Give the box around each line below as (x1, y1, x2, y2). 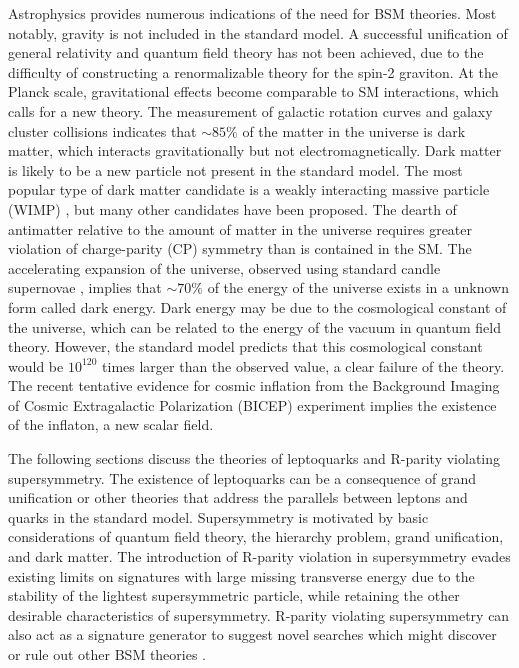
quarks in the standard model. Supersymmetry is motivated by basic (8, 506, 429, 527)
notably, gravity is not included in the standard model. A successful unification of (8, 22, 508, 43)
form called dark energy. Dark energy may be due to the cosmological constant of (8, 296, 507, 317)
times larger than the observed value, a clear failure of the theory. (102, 355, 505, 376)
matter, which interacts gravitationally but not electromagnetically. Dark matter (8, 140, 502, 161)
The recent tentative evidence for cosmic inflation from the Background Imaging (8, 375, 500, 396)
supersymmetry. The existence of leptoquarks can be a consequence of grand (8, 467, 476, 488)
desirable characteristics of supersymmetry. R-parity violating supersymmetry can (8, 604, 510, 625)
